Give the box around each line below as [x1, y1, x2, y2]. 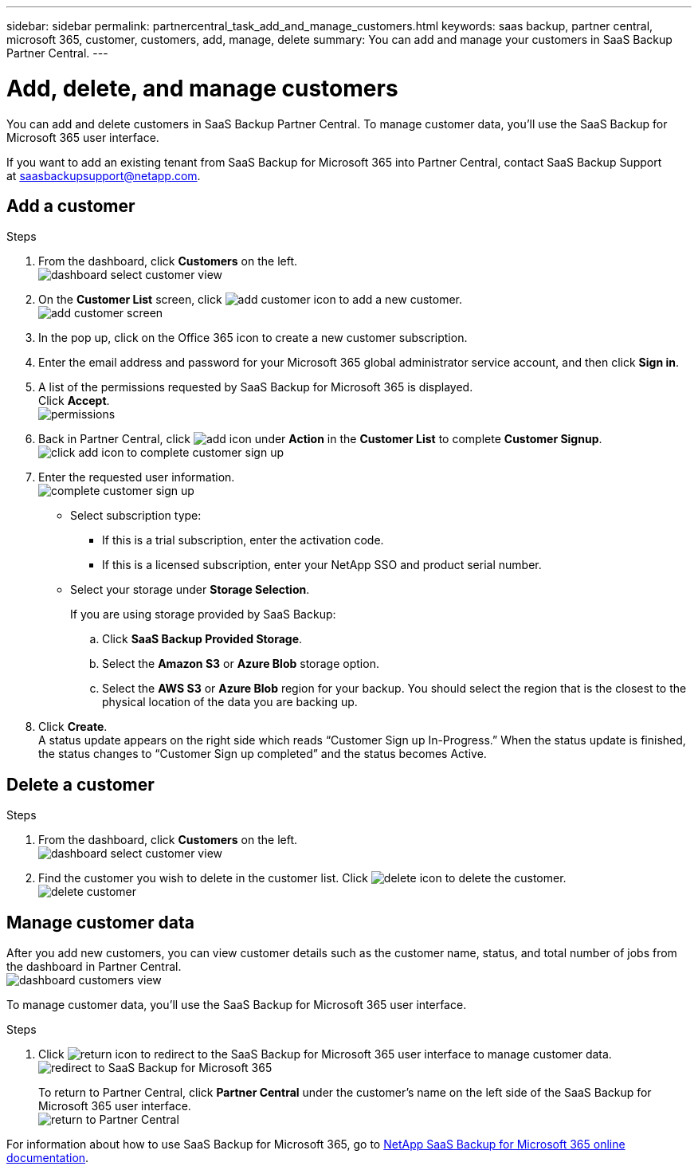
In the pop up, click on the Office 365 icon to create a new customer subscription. [38, 331, 468, 345]
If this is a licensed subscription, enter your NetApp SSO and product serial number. [102, 558, 542, 572]
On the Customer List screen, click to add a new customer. [38, 292, 463, 307]
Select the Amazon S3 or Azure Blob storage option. [102, 657, 379, 671]
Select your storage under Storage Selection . [70, 583, 310, 597]
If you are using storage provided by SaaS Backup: [70, 607, 336, 622]
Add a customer [6, 195, 135, 216]
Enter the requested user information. [38, 470, 235, 485]
